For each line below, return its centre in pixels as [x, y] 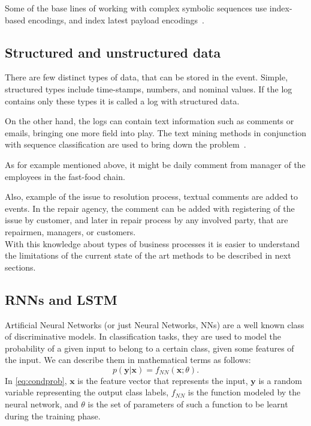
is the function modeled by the [244, 392]
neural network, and [42, 404]
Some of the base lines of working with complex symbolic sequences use [136, 8]
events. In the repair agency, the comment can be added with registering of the [150, 208]
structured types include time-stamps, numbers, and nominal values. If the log [149, 88]
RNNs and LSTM [61, 299]
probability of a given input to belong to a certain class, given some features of [150, 348]
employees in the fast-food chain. [65, 176]
